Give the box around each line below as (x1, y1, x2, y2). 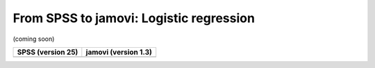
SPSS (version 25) (17, 47, 78, 57)
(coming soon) (12, 35, 55, 43)
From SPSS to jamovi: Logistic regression (12, 10, 255, 26)
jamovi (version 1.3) (85, 47, 153, 57)
